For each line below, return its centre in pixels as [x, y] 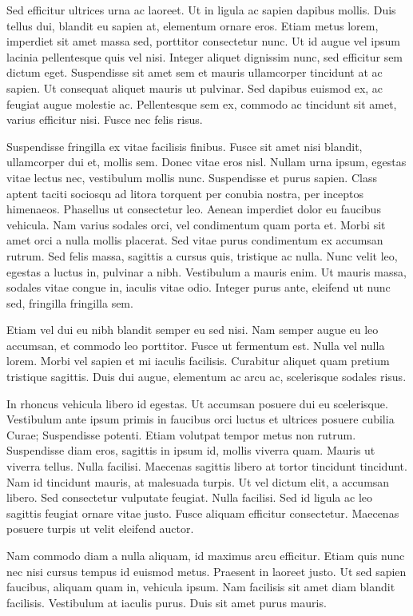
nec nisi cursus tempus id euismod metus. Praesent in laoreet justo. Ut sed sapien [206, 571]
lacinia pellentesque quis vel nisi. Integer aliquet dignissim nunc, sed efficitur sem [205, 56]
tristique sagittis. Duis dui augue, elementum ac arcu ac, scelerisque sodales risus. [206, 377]
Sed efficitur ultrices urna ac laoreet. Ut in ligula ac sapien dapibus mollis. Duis [201, 10]
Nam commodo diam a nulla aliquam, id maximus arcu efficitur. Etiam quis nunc [206, 555]
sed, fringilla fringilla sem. [70, 302]
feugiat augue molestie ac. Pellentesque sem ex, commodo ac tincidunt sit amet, [202, 103]
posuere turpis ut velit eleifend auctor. [100, 529]
